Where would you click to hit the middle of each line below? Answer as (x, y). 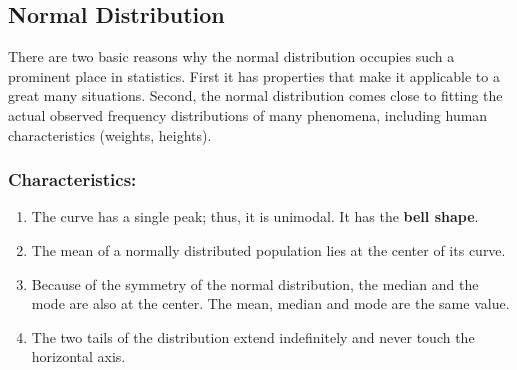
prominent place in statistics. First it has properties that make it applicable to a (254, 75)
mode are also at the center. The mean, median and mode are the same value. (270, 303)
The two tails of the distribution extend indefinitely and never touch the (253, 336)
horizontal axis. (78, 356)
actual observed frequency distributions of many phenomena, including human (248, 114)
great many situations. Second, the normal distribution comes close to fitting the (255, 95)
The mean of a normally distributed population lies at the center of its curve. (268, 249)
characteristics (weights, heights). (110, 134)
